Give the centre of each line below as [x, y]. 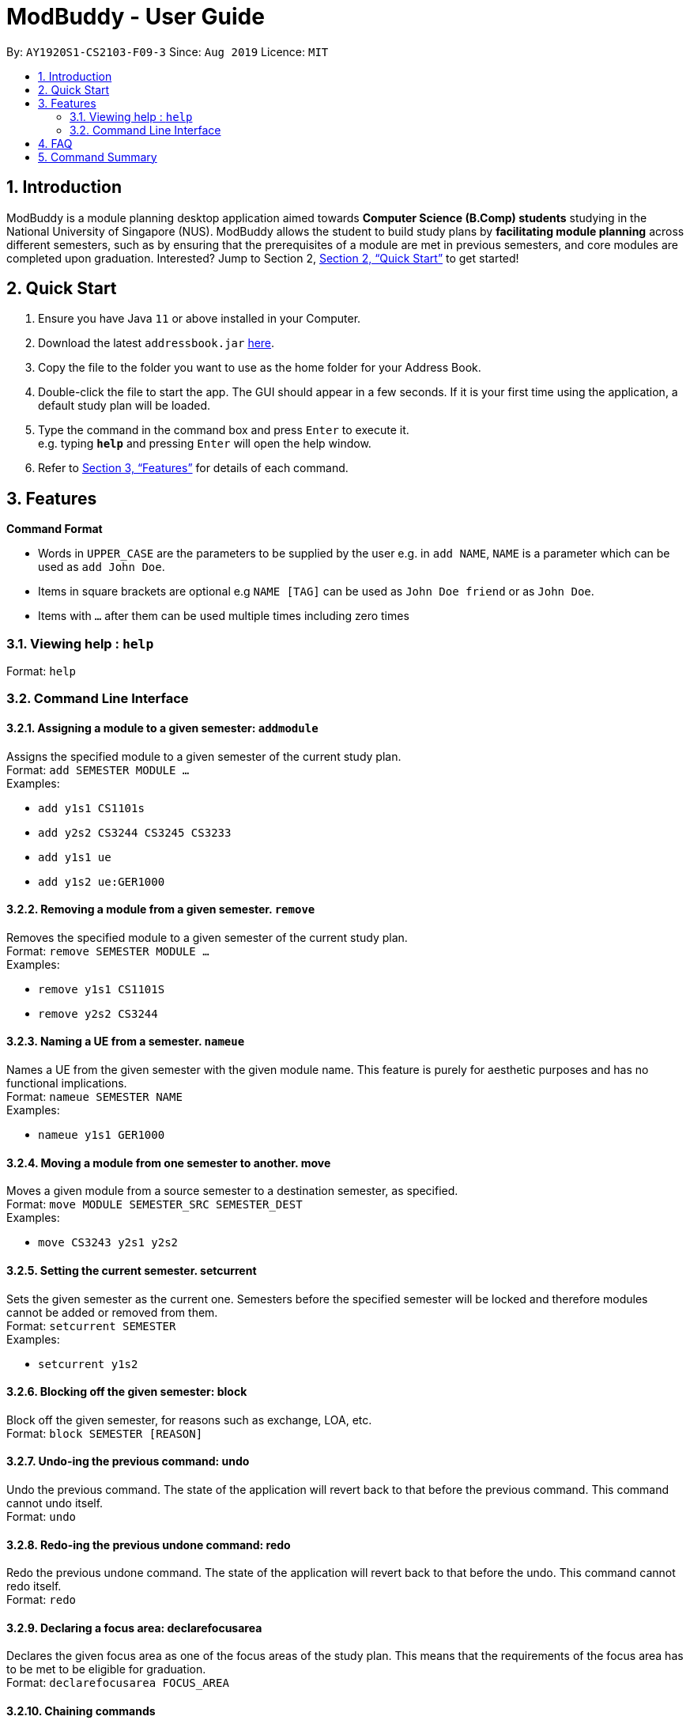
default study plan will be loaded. [124, 406]
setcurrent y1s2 [88, 1364]
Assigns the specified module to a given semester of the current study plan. [204, 756]
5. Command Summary [98, 157]
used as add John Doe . [102, 567]
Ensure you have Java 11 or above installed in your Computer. [200, 319]
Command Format [55, 529]
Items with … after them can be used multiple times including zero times [224, 616]
